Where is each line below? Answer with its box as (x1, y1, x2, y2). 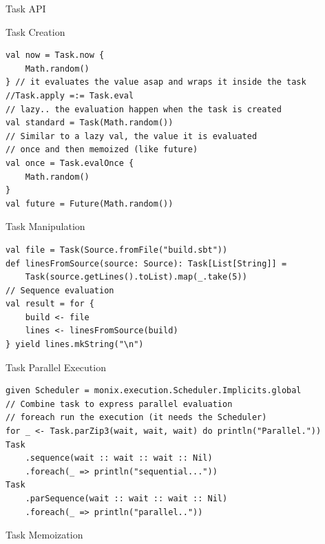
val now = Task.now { (6, 50, 105, 61)
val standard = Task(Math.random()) (6, 118, 174, 128)
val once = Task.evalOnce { (6, 158, 134, 168)
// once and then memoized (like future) (6, 145, 198, 155)
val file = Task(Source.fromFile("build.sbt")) (6, 244, 228, 255)
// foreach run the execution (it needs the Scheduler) (6, 412, 267, 423)
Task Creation (6, 24, 65, 39)
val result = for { (6, 299, 94, 309)
